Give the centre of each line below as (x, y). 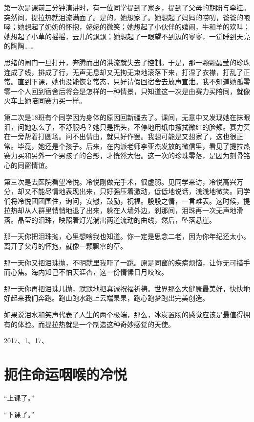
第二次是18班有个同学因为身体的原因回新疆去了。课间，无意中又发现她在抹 (124, 117)
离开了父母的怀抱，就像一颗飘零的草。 (65, 246)
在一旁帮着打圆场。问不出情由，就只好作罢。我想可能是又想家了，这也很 (120, 136)
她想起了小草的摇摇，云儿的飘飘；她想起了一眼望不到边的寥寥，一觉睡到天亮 (127, 36)
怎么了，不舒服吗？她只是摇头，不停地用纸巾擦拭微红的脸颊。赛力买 (140, 127)
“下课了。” (19, 414)
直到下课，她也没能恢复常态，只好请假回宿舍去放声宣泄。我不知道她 (127, 82)
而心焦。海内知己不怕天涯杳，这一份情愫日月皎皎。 (86, 272)
